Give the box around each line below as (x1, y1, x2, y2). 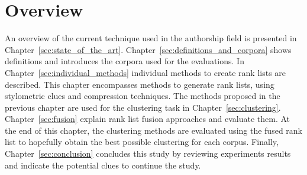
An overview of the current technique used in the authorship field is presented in (5, 32, 297, 44)
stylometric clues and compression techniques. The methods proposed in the (5, 90, 280, 102)
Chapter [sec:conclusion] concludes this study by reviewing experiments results (5, 147, 291, 160)
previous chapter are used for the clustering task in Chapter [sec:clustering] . (5, 101, 281, 113)
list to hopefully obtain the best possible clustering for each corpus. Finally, (5, 136, 279, 148)
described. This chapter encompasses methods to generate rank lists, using (5, 78, 274, 90)
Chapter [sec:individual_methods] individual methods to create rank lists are (5, 66, 286, 78)
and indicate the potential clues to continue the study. (5, 159, 201, 171)
